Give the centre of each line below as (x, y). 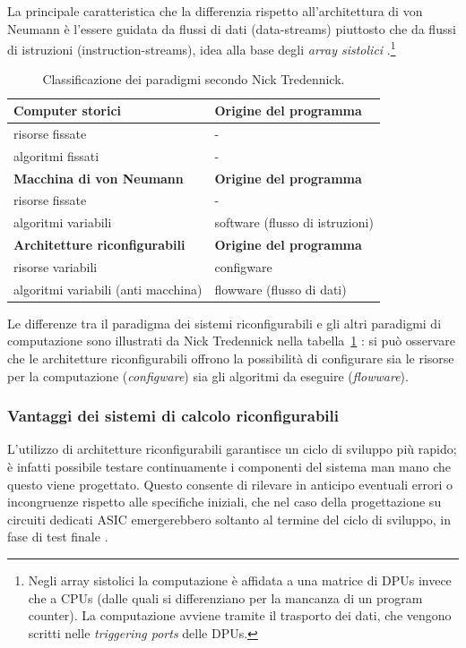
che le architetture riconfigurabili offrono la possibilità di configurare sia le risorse (231, 358)
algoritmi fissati (56, 155)
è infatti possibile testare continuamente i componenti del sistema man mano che (229, 467)
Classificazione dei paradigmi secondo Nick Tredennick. (194, 79)
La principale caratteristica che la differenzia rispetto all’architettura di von (215, 11)
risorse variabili (56, 266)
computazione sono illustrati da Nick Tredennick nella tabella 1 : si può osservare (231, 341)
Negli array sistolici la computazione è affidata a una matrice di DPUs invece (240, 580)
